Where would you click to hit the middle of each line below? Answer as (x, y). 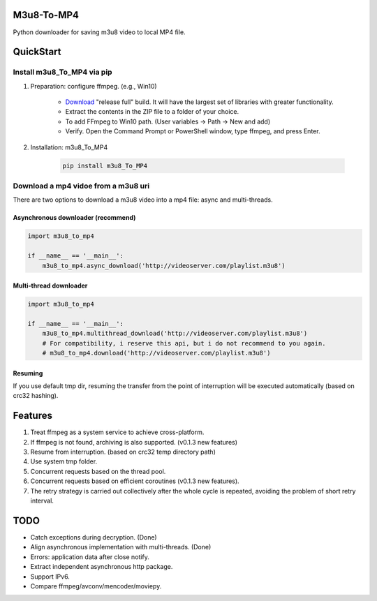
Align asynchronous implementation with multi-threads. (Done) (121, 547)
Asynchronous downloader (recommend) (74, 218)
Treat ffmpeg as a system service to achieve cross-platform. (117, 432)
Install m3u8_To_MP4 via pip (62, 72)
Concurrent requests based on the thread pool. (98, 471)
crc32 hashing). (36, 396)
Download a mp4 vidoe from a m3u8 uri (81, 186)
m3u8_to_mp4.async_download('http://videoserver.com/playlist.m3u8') (164, 266)
